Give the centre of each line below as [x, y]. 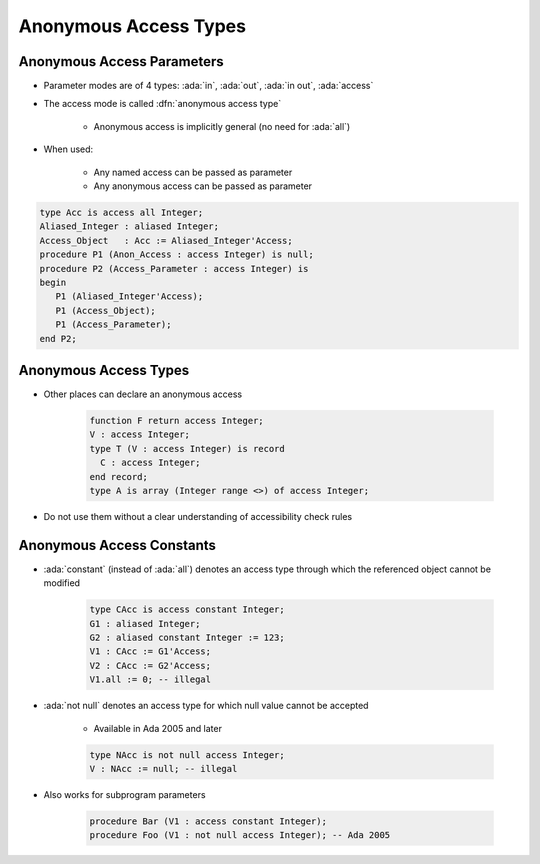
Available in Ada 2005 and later [157, 728]
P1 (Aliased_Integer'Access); [129, 296]
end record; [119, 476]
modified [61, 583]
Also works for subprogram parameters [124, 794]
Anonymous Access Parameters [121, 61]
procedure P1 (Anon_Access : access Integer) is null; [176, 254]
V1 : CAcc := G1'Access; [150, 651]
